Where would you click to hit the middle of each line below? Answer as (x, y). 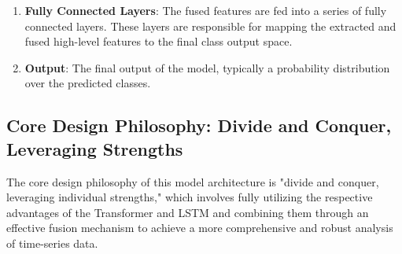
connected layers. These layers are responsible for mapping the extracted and (210, 26)
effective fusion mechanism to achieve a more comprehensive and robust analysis (200, 228)
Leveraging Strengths (95, 148)
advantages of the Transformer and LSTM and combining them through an (188, 212)
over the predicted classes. (88, 83)
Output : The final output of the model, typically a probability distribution (207, 67)
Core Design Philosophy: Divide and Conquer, (199, 125)
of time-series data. (52, 243)
